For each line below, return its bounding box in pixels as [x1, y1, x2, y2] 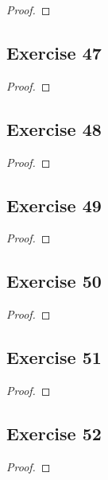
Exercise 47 [6, 40, 102, 64]
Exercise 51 [6, 345, 102, 370]
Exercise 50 [6, 269, 102, 293]
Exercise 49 [6, 192, 102, 217]
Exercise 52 [6, 420, 102, 445]
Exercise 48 [6, 116, 102, 141]
